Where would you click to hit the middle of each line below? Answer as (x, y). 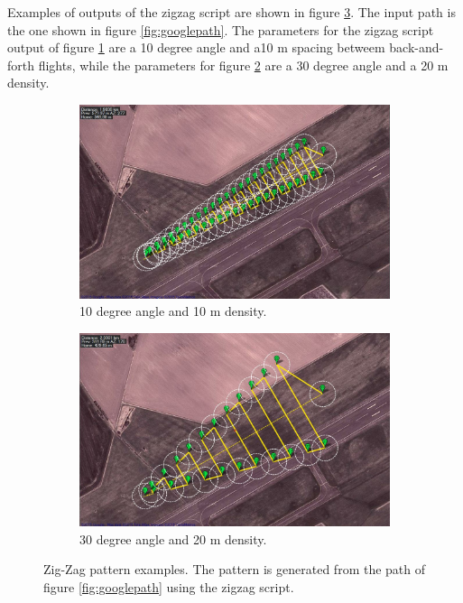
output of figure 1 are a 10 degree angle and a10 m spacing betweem (196, 47)
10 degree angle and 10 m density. (173, 311)
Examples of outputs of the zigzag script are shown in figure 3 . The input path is (231, 12)
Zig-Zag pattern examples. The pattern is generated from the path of (235, 569)
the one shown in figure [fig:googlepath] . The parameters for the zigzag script (221, 29)
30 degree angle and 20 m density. (173, 538)
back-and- (417, 47)
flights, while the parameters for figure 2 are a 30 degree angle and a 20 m (243, 65)
